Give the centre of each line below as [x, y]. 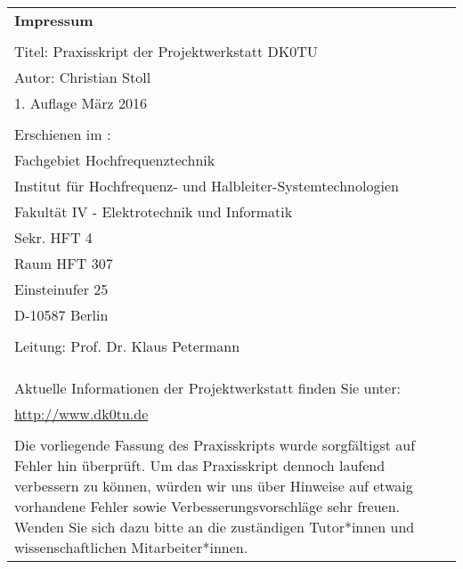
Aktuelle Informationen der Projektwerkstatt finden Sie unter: [207, 388]
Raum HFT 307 [64, 263]
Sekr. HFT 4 [53, 237]
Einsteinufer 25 [61, 289]
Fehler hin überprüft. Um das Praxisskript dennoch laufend [200, 465]
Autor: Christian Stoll [83, 77]
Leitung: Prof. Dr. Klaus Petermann [127, 346]
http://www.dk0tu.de [81, 414]
